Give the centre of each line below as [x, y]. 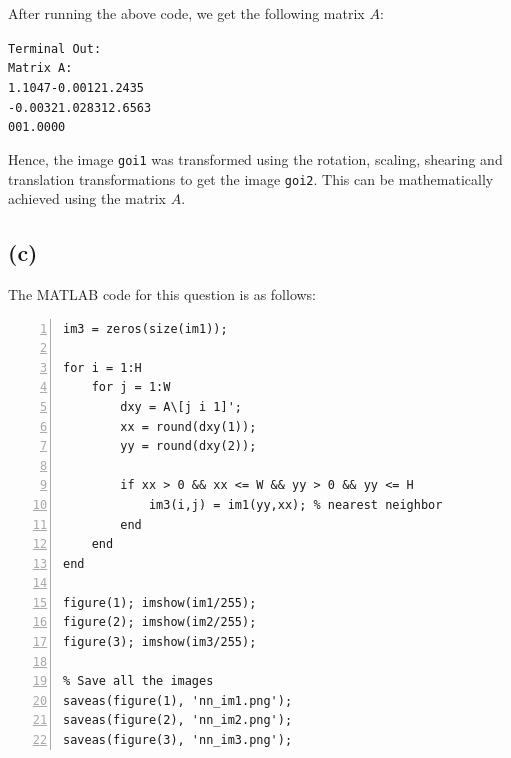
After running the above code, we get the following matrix [186, 13]
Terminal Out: [55, 48]
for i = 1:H [102, 367]
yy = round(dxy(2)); [188, 446]
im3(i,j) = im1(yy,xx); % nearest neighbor [295, 504]
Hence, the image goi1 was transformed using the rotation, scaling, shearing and [255, 158]
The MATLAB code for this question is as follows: [162, 293]
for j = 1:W [131, 387]
